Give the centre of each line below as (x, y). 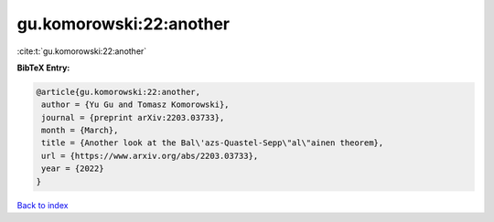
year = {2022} (73, 169)
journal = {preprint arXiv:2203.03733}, (133, 117)
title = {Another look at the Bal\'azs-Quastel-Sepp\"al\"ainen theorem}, (213, 143)
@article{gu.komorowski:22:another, (118, 92)
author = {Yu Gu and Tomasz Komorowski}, (135, 105)
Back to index (43, 205)
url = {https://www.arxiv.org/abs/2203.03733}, (150, 156)
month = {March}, (80, 131)
